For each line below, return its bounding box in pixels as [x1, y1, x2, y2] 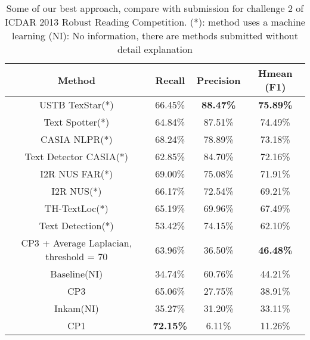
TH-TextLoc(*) [44, 201, 108, 215]
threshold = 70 [45, 249, 108, 263]
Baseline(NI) [50, 267, 103, 280]
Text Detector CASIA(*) [24, 149, 129, 163]
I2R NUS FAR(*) [40, 167, 113, 180]
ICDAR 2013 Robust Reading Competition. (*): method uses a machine [5, 15, 305, 29]
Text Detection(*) [39, 219, 114, 232]
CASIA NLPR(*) [40, 132, 113, 146]
